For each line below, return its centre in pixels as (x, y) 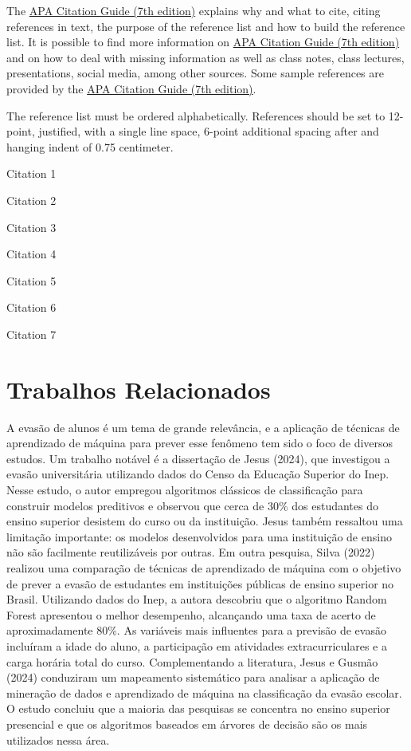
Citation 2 (31, 200)
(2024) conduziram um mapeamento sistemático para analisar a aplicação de (193, 677)
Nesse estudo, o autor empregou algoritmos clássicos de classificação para (185, 490)
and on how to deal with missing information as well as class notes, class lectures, (205, 57)
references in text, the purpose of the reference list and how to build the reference (206, 26)
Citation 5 (31, 280)
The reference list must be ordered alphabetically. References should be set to (196, 115)
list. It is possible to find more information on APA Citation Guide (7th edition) (203, 42)
